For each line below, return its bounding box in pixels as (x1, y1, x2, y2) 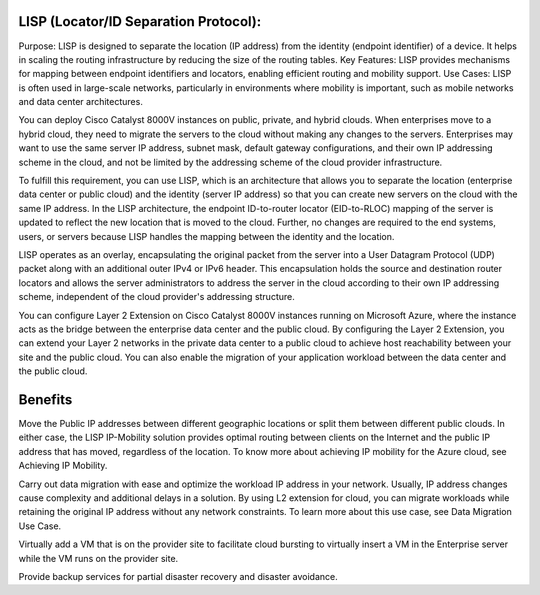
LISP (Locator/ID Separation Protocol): (18, 13, 262, 30)
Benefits (18, 391, 73, 408)
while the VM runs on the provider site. (18, 552, 179, 564)
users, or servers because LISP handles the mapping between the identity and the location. (18, 230, 395, 242)
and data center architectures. (18, 96, 144, 108)
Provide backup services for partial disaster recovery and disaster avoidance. (18, 570, 339, 582)
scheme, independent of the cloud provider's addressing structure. (18, 291, 295, 303)
